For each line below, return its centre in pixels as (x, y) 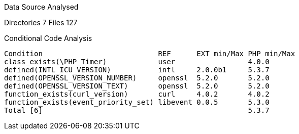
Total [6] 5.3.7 (137, 110)
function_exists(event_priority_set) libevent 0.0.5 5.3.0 (137, 102)
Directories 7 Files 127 (41, 23)
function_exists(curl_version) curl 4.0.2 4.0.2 (137, 94)
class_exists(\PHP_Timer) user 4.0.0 (137, 62)
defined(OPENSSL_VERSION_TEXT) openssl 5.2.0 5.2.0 (137, 86)
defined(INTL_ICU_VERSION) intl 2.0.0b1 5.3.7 (137, 70)
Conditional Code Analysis (48, 38)
